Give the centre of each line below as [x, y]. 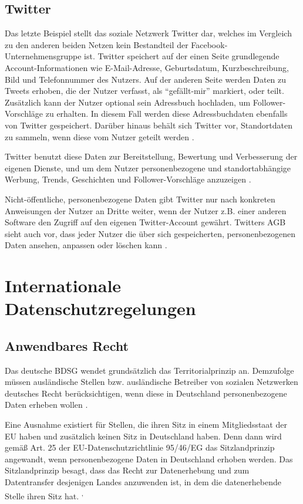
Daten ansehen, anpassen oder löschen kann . [86, 245]
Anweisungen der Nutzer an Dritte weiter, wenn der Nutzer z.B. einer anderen [146, 210]
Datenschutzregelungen [100, 308]
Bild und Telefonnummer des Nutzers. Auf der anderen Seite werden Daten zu [146, 79]
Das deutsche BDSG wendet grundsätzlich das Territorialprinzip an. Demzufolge [149, 370]
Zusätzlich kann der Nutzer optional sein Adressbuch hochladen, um [128, 102]
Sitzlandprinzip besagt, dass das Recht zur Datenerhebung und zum [127, 470]
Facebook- [209, 44]
